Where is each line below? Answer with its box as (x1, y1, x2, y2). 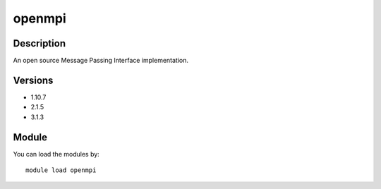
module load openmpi (25, 166, 97, 174)
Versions (13, 74, 54, 86)
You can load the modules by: (13, 150, 100, 158)
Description (13, 37, 66, 49)
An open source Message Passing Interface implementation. (13, 56, 189, 65)
